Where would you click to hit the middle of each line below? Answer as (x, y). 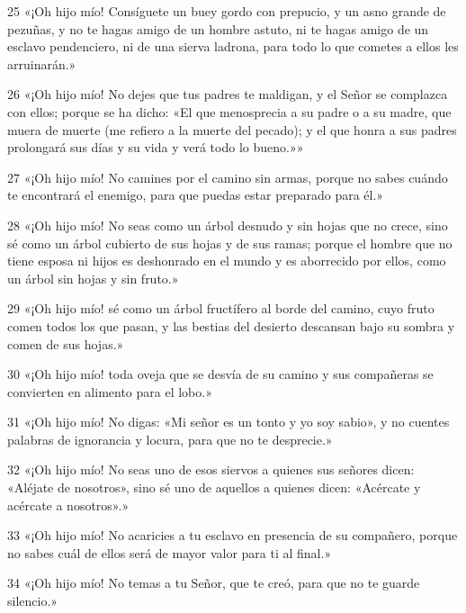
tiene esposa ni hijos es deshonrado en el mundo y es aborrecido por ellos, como (227, 261)
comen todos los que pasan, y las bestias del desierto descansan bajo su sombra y (231, 325)
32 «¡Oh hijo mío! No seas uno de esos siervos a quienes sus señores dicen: (211, 469)
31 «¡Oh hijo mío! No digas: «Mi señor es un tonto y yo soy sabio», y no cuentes (229, 422)
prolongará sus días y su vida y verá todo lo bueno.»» (156, 147)
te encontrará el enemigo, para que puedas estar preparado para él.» (196, 195)
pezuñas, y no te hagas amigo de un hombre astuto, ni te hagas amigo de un (218, 28)
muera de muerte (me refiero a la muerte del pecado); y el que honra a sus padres (232, 129)
